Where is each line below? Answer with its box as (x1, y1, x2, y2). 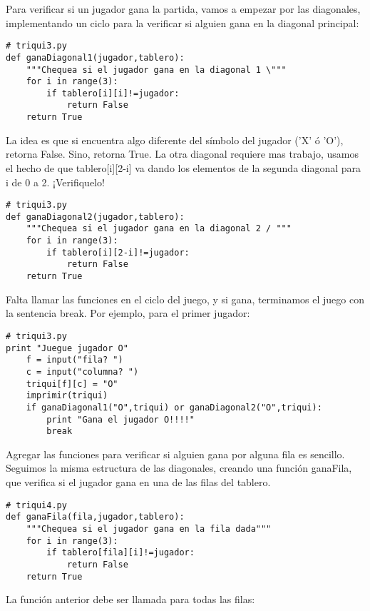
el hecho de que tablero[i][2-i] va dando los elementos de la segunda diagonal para (6, 160, 361, 175)
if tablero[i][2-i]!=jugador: (46, 247, 190, 258)
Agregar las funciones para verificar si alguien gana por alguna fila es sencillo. (6, 446, 345, 461)
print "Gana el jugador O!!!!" (46, 414, 195, 425)
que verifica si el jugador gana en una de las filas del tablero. (6, 475, 271, 490)
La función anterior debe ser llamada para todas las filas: (6, 592, 255, 607)
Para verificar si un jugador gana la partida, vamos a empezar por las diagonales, (6, 1, 361, 16)
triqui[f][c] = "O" (26, 378, 118, 389)
